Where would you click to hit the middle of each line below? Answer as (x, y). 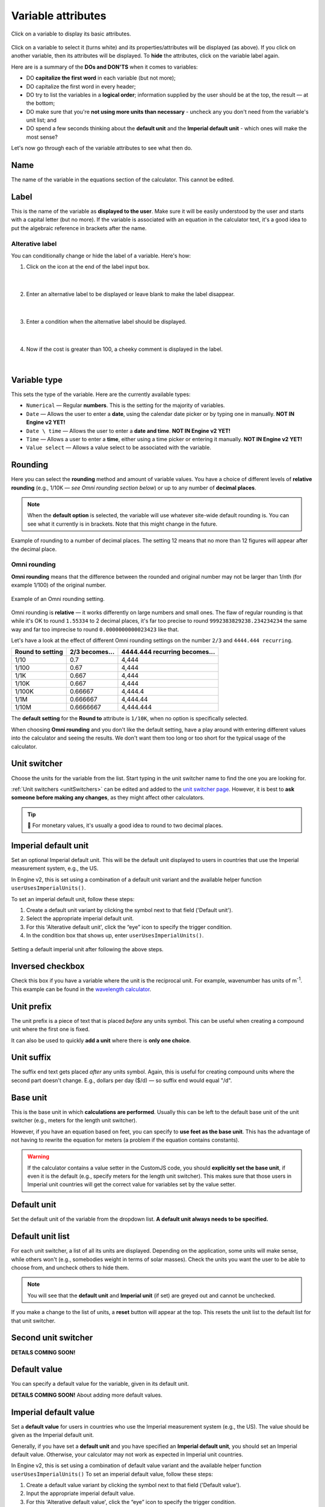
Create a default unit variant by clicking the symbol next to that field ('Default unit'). (129, 910)
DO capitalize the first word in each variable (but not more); (101, 78)
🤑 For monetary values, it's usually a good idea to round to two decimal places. (125, 825)
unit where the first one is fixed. (51, 1029)
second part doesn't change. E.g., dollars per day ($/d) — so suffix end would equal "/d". (122, 1080)
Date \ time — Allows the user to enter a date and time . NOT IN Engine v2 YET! (128, 430)
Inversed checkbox (48, 967)
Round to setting (39, 652)
